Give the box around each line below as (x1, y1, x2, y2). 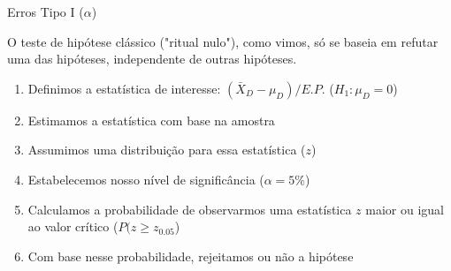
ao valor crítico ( (27, 217, 118, 236)
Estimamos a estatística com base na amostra (27, 110, 275, 129)
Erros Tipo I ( (7, 3, 84, 20)
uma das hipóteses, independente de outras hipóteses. (7, 49, 297, 68)
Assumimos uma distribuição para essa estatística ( (27, 140, 306, 159)
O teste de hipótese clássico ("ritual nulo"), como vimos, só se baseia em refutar (7, 32, 439, 50)
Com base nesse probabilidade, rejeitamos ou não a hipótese (27, 246, 354, 265)
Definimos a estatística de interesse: (27, 79, 221, 97)
